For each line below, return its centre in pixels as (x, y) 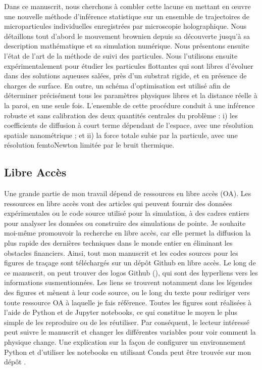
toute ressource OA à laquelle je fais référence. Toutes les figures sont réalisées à (128, 302)
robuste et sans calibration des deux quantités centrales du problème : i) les (121, 115)
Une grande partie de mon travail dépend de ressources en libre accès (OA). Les (128, 193)
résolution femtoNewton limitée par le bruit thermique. (89, 145)
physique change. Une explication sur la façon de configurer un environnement (125, 342)
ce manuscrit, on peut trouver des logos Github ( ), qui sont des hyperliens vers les (131, 272)
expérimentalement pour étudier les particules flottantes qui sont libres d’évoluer (129, 65)
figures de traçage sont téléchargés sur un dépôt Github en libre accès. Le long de (130, 263)
